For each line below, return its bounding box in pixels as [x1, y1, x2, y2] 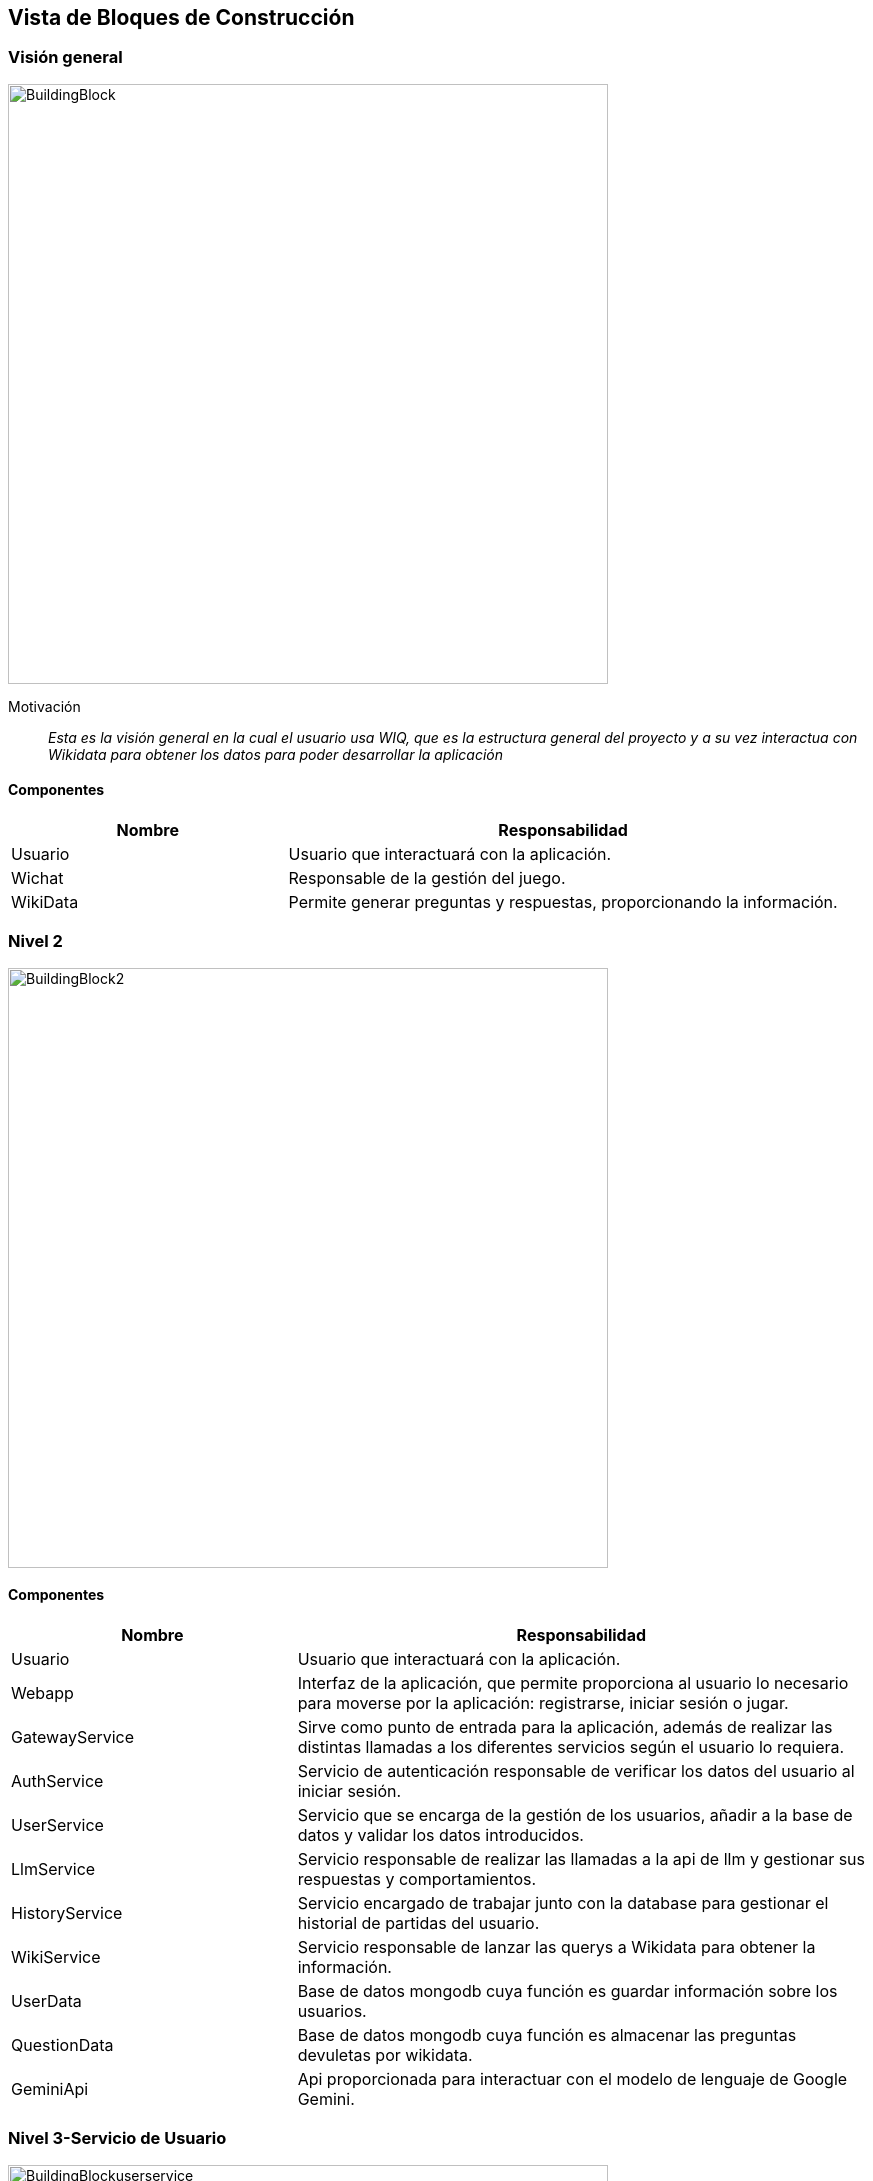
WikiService [11, 1946, 101, 1967]
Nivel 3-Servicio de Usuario [8, 2128, 227, 2149]
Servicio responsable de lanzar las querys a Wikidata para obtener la [297, 1936, 816, 1957]
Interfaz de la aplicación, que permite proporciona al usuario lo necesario [297, 1672, 849, 1693]
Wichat [11, 868, 64, 889]
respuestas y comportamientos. [297, 1868, 537, 1889]
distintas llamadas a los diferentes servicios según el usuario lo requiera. [297, 1736, 845, 1757]
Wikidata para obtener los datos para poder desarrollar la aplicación [48, 745, 503, 763]
